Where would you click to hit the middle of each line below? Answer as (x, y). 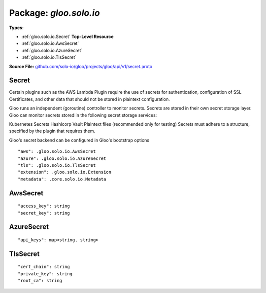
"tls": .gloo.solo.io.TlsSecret (57, 165)
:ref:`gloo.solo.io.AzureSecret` (52, 50)
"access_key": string (44, 206)
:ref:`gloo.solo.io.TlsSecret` (49, 57)
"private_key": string (45, 274)
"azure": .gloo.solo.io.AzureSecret (62, 158)
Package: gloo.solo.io (55, 13)
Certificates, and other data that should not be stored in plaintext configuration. (89, 99)
